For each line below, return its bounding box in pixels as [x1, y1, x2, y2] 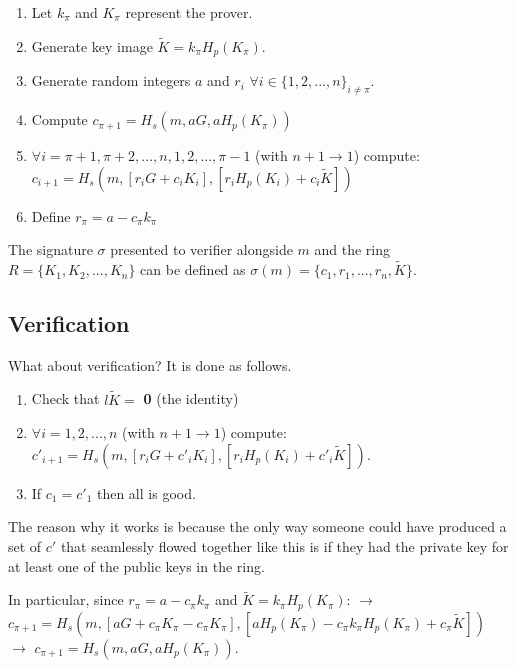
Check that [31, 388, 100, 409]
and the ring [314, 239, 391, 260]
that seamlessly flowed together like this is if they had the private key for [60, 536, 509, 557]
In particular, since [8, 589, 124, 610]
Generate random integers [31, 70, 191, 91]
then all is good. [96, 482, 196, 503]
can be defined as [140, 259, 246, 280]
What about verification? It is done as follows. [8, 354, 292, 375]
